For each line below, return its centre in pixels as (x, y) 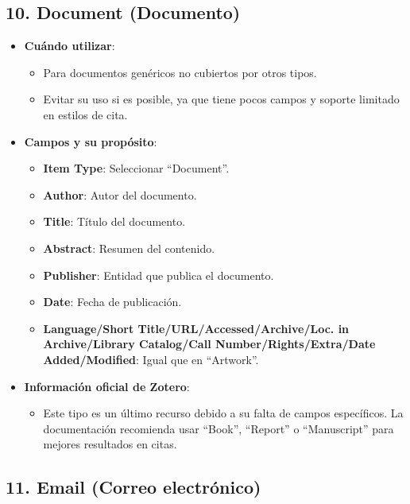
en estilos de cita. (85, 114)
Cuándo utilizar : (70, 46)
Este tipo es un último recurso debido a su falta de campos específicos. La (223, 413)
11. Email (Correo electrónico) (133, 487)
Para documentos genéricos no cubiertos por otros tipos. (180, 72)
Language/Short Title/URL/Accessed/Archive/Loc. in (196, 328)
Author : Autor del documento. (120, 194)
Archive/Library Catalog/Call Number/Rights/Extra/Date (209, 344)
